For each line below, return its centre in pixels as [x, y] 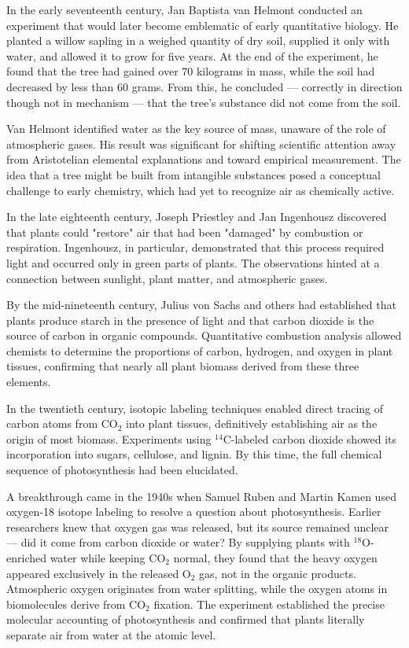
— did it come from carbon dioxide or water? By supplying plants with [178, 542]
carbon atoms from [52, 423]
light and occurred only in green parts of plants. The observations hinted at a [193, 262]
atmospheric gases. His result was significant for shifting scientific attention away [201, 144]
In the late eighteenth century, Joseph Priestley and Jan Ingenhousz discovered [197, 217]
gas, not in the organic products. [278, 573]
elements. [29, 382]
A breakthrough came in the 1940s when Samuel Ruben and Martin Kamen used [201, 496]
